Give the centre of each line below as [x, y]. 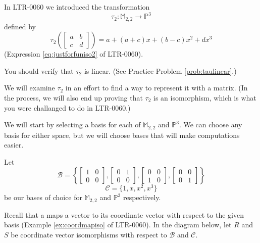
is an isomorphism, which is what [205, 97]
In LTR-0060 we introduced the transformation [77, 7]
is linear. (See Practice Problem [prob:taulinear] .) [160, 70]
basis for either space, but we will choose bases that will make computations [122, 135]
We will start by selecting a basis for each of [72, 125]
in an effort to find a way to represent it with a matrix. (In [157, 88]
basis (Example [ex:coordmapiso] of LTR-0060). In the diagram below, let [118, 225]
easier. [14, 145]
